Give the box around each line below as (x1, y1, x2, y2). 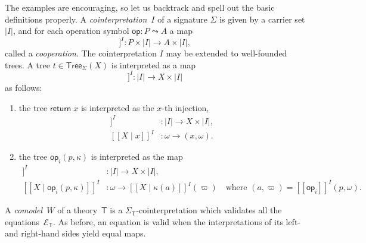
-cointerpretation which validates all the (136, 204, 282, 216)
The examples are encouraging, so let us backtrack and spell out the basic (5, 1, 275, 13)
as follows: (5, 81, 42, 93)
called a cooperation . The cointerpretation (5, 47, 157, 59)
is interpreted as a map (111, 58, 196, 71)
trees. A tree (5, 58, 50, 71)
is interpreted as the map (91, 150, 183, 163)
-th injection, (162, 101, 209, 113)
